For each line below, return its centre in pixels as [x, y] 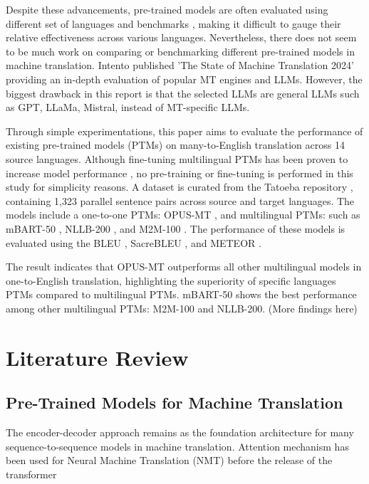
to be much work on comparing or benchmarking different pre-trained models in [180, 51]
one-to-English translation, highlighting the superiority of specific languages [171, 280]
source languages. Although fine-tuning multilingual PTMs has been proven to [177, 158]
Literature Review [97, 357]
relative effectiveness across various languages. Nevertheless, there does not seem [181, 37]
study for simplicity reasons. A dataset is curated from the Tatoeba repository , [180, 187]
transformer [31, 474]
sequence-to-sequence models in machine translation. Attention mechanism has [177, 446]
